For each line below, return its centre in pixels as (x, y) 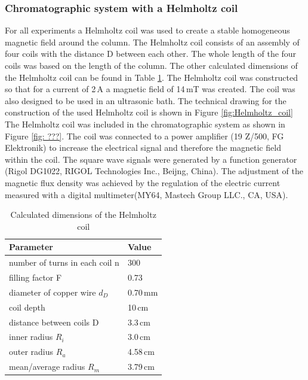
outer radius (31, 352)
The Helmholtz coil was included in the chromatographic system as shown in (145, 124)
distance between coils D (54, 322)
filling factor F (36, 277)
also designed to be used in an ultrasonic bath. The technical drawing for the (146, 100)
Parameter (31, 247)
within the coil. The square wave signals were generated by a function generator (151, 159)
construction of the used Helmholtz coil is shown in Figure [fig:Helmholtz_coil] (149, 112)
